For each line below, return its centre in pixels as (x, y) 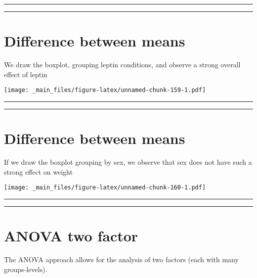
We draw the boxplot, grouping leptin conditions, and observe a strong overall (122, 65)
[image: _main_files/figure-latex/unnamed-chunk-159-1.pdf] (105, 90)
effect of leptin (26, 74)
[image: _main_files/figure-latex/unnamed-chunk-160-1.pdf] (105, 188)
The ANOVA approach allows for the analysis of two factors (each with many (121, 259)
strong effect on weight (38, 171)
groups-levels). (26, 269)
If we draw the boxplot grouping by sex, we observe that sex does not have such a (128, 162)
